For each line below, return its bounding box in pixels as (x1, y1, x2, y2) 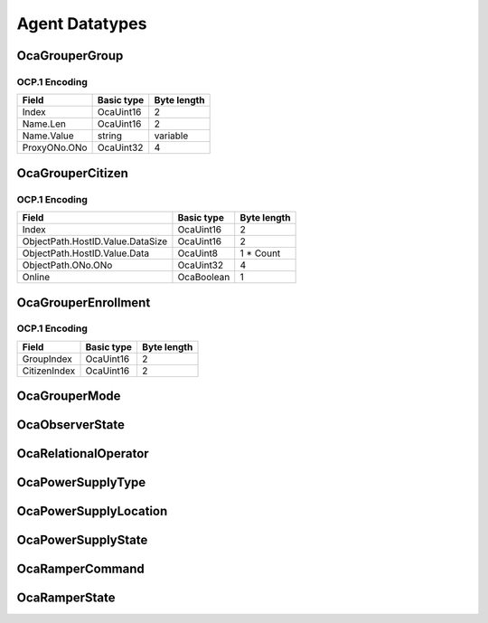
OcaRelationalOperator (16, 446, 149, 461)
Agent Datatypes (16, 14, 147, 33)
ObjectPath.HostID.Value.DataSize (22, 235, 168, 248)
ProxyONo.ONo (22, 141, 88, 154)
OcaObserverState (16, 417, 126, 433)
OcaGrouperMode (16, 389, 121, 404)
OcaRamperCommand (16, 562, 145, 577)
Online (22, 271, 50, 284)
